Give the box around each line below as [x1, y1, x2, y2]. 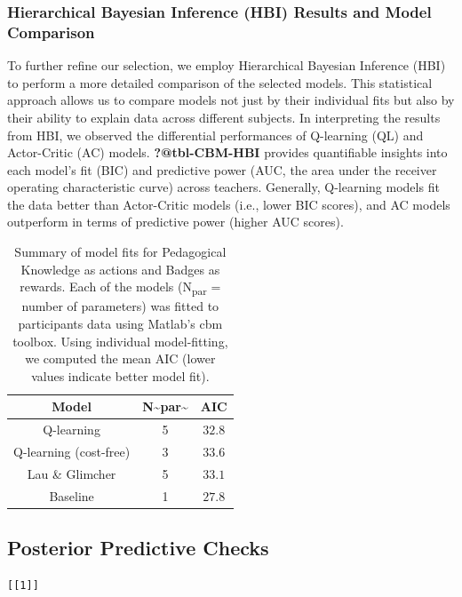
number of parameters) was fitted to [21, 297, 219, 315]
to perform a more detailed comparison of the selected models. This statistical [7, 73, 433, 92]
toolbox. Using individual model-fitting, [12, 331, 228, 350]
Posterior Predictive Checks [7, 534, 269, 561]
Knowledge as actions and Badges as [20, 259, 220, 278]
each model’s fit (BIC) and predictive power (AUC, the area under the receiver [7, 160, 437, 179]
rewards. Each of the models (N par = [20, 277, 221, 298]
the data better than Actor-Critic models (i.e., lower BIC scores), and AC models [7, 195, 450, 213]
